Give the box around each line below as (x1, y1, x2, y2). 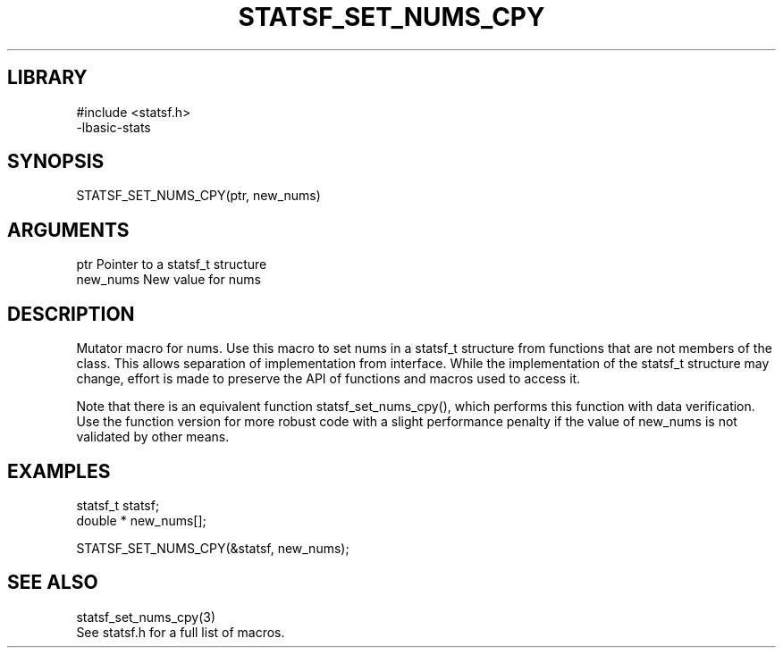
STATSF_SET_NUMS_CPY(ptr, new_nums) (76, 188, 321, 204)
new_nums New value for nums (76, 272, 261, 288)
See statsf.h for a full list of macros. (76, 624, 285, 640)
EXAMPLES (7, 459, 111, 483)
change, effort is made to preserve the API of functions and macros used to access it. (76, 371, 581, 387)
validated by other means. (76, 429, 230, 445)
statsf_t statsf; (76, 497, 160, 513)
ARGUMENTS (7, 218, 130, 241)
